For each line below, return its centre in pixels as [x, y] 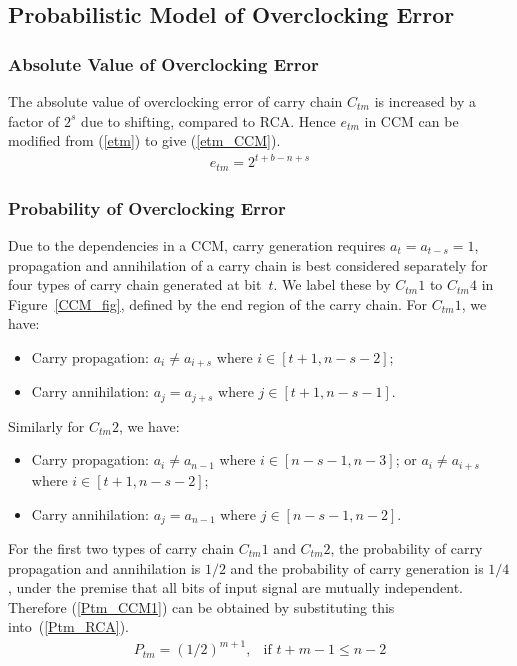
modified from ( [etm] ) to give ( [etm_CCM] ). [144, 140]
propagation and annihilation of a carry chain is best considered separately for [248, 264]
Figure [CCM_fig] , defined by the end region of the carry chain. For [218, 303]
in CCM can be [411, 120]
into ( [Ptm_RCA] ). [68, 626]
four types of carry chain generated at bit [135, 284]
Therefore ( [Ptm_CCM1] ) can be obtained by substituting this [201, 606]
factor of [34, 120]
